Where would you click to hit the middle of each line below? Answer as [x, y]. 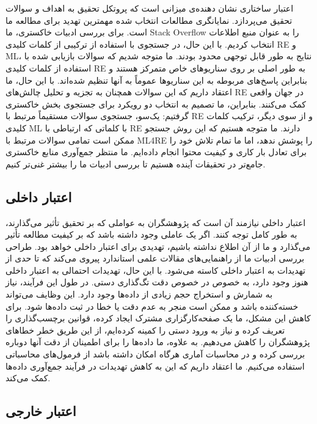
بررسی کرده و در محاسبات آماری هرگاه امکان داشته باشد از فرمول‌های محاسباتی [155, 354]
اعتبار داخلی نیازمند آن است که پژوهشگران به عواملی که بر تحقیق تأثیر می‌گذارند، [156, 222]
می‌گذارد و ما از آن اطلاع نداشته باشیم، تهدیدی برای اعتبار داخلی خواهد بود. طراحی [158, 246]
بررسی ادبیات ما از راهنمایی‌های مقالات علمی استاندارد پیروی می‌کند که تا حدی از [155, 258]
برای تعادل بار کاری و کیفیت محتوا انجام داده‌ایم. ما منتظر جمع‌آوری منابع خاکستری [156, 152]
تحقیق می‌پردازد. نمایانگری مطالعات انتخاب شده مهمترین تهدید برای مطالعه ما [149, 20]
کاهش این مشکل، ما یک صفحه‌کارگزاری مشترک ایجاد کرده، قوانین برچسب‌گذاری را [158, 318]
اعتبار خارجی [41, 411]
